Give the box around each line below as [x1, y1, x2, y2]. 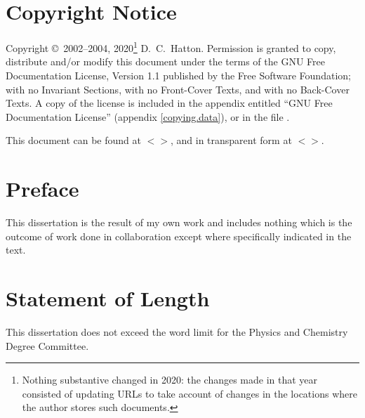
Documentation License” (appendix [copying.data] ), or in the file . [6, 109, 290, 124]
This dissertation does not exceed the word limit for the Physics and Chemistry [6, 324, 348, 339]
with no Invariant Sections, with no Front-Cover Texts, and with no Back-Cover [6, 81, 350, 96]
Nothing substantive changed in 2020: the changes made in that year [22, 372, 318, 387]
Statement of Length [6, 284, 210, 313]
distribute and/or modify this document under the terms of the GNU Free [6, 54, 325, 69]
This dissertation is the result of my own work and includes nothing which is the [6, 215, 352, 230]
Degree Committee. [6, 338, 89, 353]
